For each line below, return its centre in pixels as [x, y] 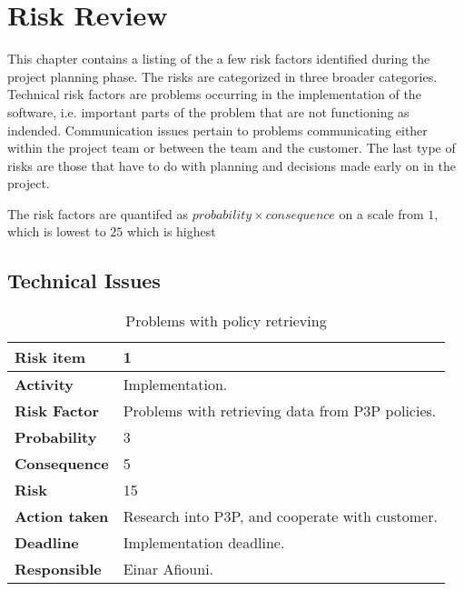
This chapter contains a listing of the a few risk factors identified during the [219, 59]
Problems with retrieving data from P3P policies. [280, 411]
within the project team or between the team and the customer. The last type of [232, 148]
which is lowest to [57, 231]
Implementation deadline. [204, 543]
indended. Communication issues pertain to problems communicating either [217, 130]
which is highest [171, 231]
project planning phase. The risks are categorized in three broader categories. [222, 76]
